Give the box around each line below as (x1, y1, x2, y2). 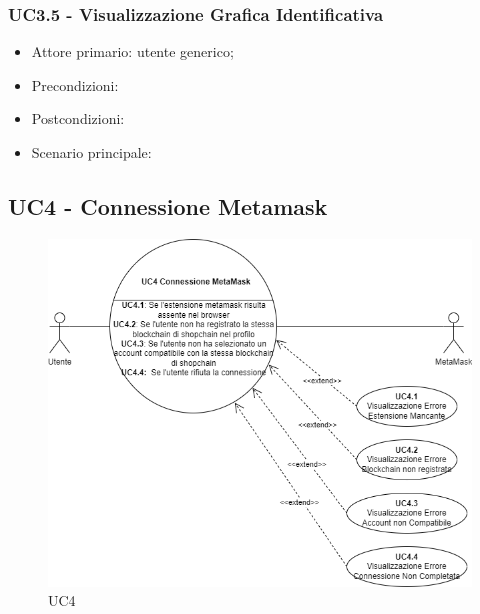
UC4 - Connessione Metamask (8, 190, 328, 221)
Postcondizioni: (31, 108, 125, 129)
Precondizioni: (31, 74, 119, 95)
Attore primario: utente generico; (31, 41, 234, 62)
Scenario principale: (31, 142, 152, 162)
